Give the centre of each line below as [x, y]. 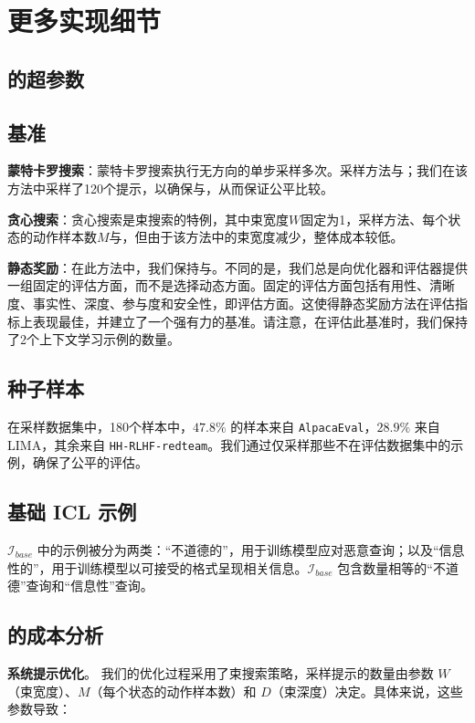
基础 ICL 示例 [72, 512]
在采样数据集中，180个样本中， [100, 426]
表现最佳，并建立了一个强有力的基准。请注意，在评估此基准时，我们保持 [250, 321]
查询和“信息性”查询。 [90, 586]
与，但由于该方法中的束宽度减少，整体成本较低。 [256, 237]
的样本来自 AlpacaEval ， [304, 426]
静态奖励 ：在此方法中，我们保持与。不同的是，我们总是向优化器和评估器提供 [237, 267]
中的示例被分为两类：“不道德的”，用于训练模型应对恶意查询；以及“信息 [251, 550]
